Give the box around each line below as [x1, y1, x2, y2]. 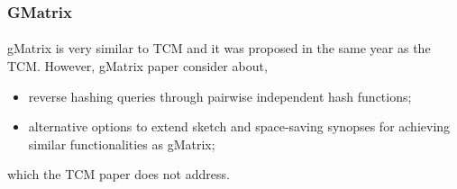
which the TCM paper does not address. [7, 165, 230, 184]
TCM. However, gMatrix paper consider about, [7, 57, 268, 76]
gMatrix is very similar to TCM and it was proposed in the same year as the [7, 39, 431, 58]
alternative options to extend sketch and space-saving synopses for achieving [28, 117, 451, 136]
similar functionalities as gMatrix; [28, 134, 215, 153]
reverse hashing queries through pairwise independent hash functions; [28, 86, 412, 105]
